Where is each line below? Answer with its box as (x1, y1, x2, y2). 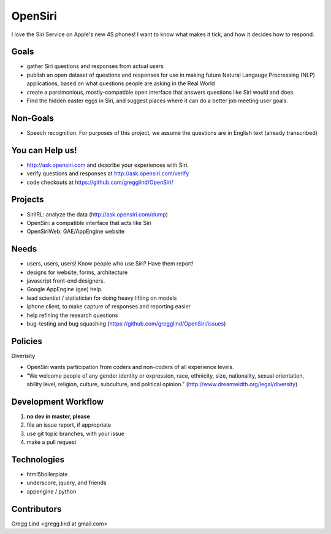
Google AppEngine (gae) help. (26, 286, 104, 293)
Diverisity (11, 352, 36, 359)
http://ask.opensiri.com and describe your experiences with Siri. (26, 161, 189, 169)
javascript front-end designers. (26, 277, 105, 284)
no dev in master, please (26, 413, 90, 420)
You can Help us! (11, 145, 77, 156)
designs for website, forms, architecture (26, 269, 128, 276)
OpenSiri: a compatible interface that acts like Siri (26, 219, 151, 226)
